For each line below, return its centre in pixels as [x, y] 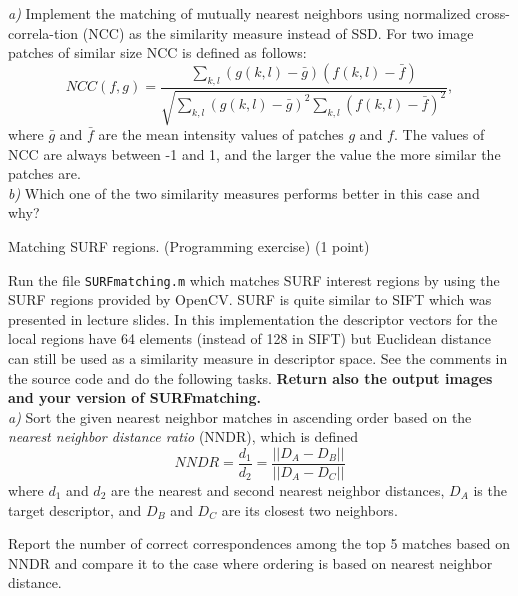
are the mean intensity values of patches [221, 134]
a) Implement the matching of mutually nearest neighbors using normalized [239, 13]
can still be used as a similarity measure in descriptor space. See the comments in [258, 358]
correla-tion [43, 32]
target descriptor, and [75, 509]
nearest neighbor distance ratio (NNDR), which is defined [183, 436]
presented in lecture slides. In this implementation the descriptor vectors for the [253, 318]
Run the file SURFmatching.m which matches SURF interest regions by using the [254, 279]
